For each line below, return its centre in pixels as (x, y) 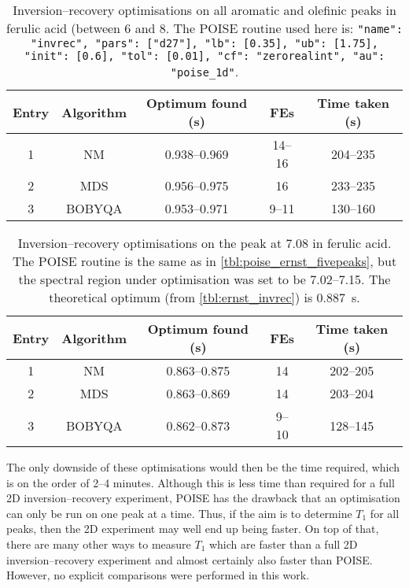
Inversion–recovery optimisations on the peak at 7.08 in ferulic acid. (204, 243)
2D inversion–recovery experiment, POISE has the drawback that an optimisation (203, 498)
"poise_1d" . (204, 71)
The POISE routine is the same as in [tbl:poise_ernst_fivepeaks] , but (204, 261)
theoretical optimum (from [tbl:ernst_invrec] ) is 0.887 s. (204, 297)
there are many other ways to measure (99, 544)
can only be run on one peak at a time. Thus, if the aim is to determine (179, 513)
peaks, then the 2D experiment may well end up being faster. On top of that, (193, 529)
